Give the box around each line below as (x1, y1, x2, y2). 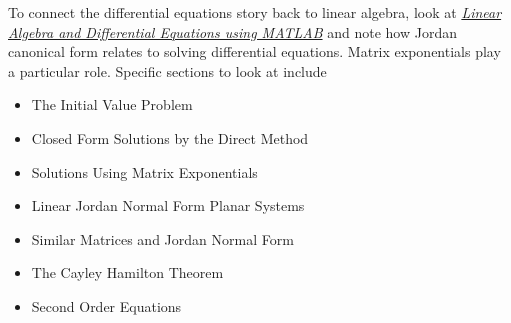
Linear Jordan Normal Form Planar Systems (31, 195, 305, 216)
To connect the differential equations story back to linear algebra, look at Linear (8, 2, 502, 22)
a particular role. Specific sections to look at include (8, 60, 327, 81)
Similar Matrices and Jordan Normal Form (31, 228, 294, 249)
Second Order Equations (31, 295, 182, 316)
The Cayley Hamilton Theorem (31, 262, 224, 283)
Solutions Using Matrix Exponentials (31, 161, 258, 182)
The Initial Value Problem (31, 94, 193, 115)
